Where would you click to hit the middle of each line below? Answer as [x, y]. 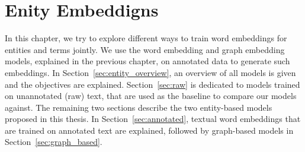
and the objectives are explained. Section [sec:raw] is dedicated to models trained [152, 84]
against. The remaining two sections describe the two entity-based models [139, 107]
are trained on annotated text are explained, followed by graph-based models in [149, 130]
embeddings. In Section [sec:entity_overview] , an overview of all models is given [150, 72]
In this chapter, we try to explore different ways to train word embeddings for [146, 38]
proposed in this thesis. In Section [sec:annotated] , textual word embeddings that [153, 119]
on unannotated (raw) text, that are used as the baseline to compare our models [151, 96]
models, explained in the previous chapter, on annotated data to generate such [147, 61]
